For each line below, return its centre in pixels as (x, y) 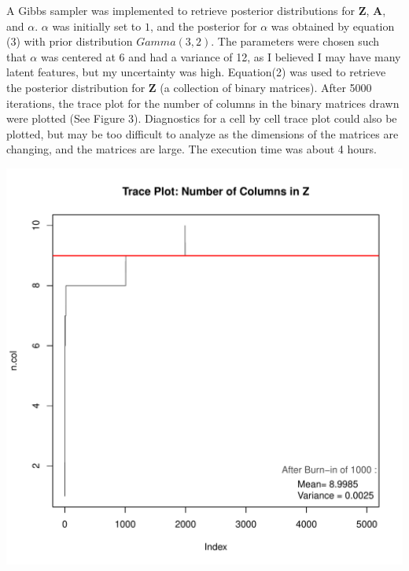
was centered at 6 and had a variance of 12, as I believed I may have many (221, 56)
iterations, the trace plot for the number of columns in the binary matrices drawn (203, 103)
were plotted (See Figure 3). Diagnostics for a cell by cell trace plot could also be (202, 118)
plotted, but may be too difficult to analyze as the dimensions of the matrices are (203, 133)
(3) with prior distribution (70, 41)
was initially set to (97, 26)
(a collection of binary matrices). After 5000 (266, 87)
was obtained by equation (333, 26)
